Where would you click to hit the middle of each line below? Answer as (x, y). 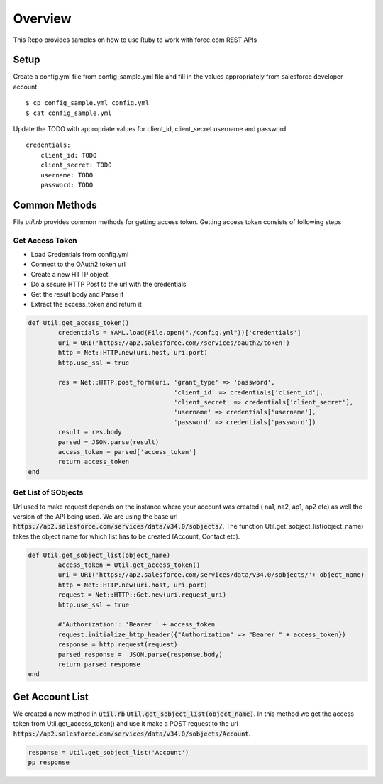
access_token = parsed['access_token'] (127, 452)
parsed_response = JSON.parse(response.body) (140, 654)
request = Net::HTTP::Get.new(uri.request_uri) (142, 595)
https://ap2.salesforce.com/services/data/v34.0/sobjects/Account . (132, 734)
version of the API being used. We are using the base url (95, 516)
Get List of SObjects (48, 492)
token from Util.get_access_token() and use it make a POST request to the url (126, 724)
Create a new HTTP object (70, 274)
